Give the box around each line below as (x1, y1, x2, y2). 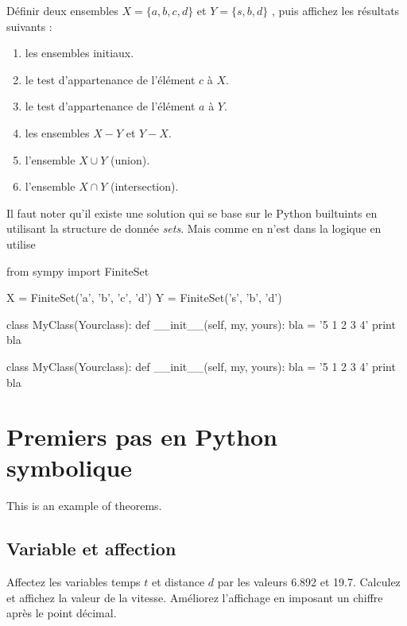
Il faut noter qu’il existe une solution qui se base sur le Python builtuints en (6, 204, 378, 221)
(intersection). (110, 178, 179, 195)
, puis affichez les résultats (271, 2, 400, 18)
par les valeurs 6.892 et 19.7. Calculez (217, 574, 401, 590)
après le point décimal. (6, 605, 117, 621)
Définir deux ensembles (6, 2, 118, 18)
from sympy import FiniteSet (6, 262, 149, 279)
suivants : (6, 17, 52, 34)
